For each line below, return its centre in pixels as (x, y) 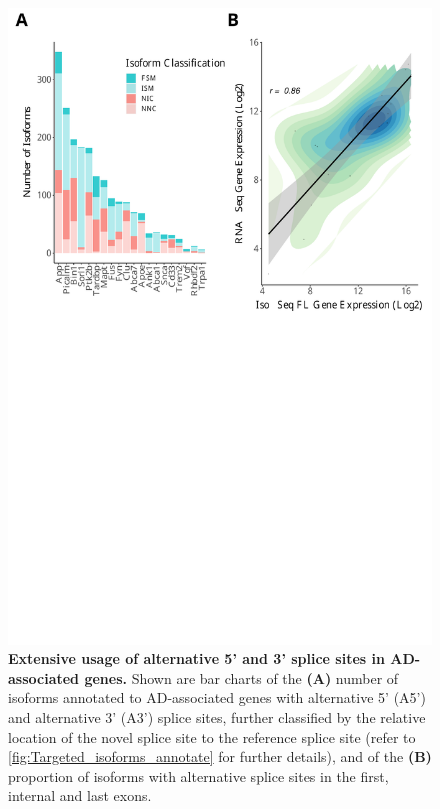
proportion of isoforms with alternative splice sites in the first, (198, 775)
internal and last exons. (80, 795)
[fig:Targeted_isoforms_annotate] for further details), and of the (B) (220, 756)
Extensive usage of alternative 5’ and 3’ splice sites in (196, 658)
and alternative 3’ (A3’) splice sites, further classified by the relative (217, 716)
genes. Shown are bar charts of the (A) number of (241, 677)
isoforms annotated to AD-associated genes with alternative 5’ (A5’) (217, 697)
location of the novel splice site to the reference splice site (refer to (212, 736)
